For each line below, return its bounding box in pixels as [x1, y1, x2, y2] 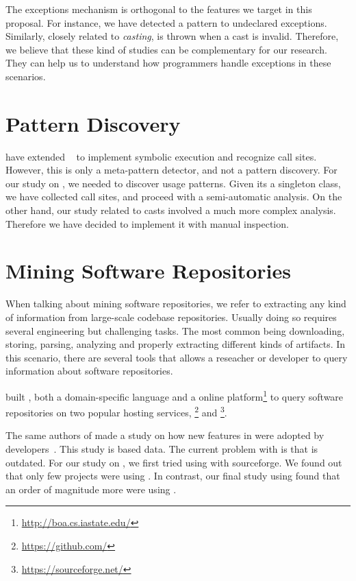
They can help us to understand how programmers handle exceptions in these [5, 56, 331, 70]
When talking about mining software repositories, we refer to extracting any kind [5, 296, 346, 311]
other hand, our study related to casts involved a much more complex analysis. [5, 203, 336, 217]
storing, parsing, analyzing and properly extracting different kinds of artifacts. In [5, 337, 346, 351]
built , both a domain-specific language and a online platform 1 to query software [5, 387, 344, 403]
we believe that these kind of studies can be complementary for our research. [5, 42, 327, 56]
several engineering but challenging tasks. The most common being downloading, [5, 323, 345, 337]
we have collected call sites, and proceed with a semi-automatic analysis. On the [5, 189, 342, 204]
